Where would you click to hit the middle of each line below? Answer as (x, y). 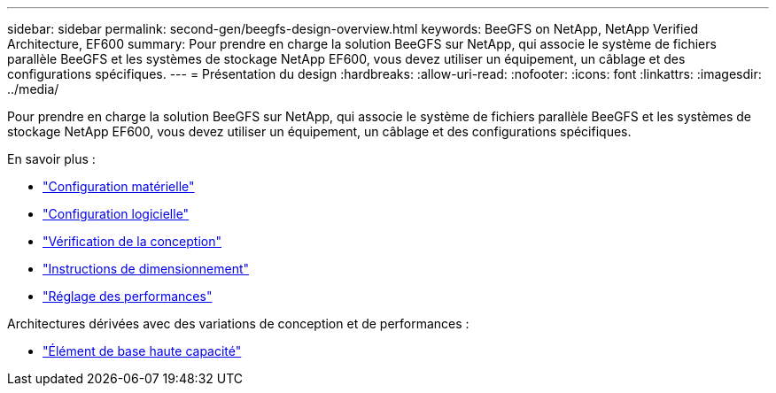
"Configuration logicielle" (116, 214)
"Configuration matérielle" (119, 186)
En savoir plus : (51, 159)
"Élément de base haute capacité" (142, 351)
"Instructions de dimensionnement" (146, 269)
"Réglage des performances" (128, 296)
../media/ (33, 89)
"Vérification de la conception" (132, 241)
